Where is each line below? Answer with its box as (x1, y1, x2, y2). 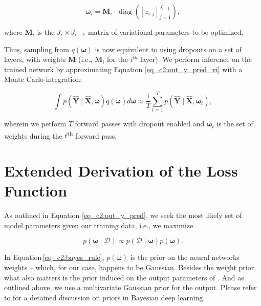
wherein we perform (4, 118, 67, 129)
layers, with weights (4, 54, 66, 64)
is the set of (216, 118, 253, 129)
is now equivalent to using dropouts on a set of (95, 43, 242, 54)
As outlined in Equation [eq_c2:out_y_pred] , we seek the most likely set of (4, 210, 242, 221)
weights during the (4, 130, 62, 141)
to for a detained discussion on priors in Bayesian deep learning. (4, 292, 205, 302)
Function (4, 180, 68, 201)
